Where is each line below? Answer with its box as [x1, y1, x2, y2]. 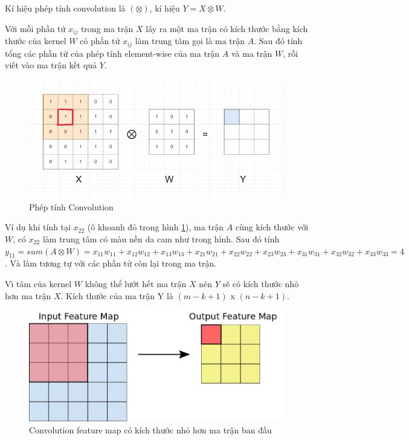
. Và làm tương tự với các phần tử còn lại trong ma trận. [5, 257, 217, 270]
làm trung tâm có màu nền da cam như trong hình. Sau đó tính [42, 233, 280, 245]
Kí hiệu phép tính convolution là [5, 2, 126, 14]
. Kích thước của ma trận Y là [60, 289, 173, 302]
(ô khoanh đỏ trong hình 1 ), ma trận [87, 221, 224, 233]
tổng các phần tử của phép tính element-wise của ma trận [5, 47, 220, 59]
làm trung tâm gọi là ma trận [135, 34, 245, 47]
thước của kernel [5, 34, 66, 47]
